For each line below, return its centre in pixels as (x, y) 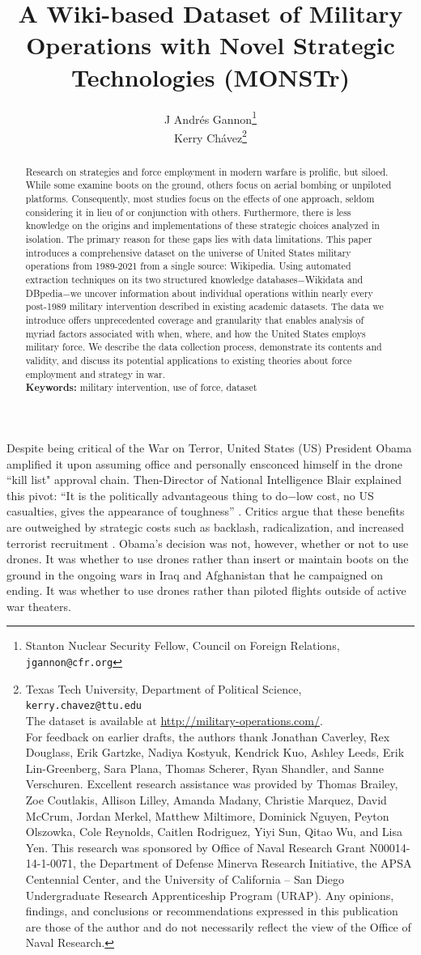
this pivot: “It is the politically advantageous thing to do (147, 495)
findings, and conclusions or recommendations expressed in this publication (212, 911)
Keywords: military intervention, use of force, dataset (141, 388)
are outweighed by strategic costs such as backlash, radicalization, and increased (206, 526)
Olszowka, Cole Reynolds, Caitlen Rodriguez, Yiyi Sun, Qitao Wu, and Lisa (214, 832)
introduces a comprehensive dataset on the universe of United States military (188, 252)
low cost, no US (335, 495)
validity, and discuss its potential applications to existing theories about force (189, 360)
